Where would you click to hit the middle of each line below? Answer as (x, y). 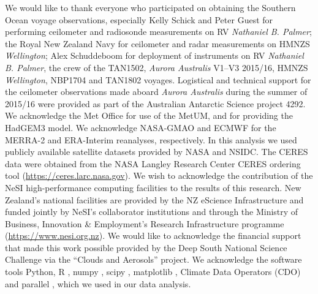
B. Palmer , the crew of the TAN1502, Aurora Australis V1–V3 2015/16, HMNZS (157, 67)
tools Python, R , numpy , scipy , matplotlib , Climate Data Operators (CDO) (153, 272)
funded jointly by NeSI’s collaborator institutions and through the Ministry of (152, 212)
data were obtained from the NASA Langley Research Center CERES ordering (153, 163)
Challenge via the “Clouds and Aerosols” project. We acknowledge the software (153, 259)
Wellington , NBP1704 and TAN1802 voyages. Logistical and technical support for (158, 79)
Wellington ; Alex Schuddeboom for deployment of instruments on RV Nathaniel (154, 55)
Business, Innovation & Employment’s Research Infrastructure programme (145, 223)
